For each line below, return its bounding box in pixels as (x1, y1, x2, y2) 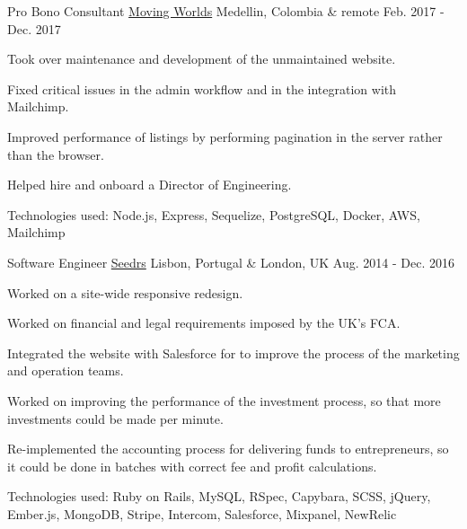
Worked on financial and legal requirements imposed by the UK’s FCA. (7, 313, 401, 332)
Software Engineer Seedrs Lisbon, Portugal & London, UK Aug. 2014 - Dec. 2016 (7, 252, 454, 271)
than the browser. (7, 145, 104, 163)
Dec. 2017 (7, 19, 61, 38)
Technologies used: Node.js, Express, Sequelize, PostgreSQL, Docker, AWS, (7, 205, 420, 224)
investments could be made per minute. (7, 409, 224, 428)
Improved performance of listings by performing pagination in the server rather (7, 127, 443, 145)
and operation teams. (7, 361, 124, 380)
